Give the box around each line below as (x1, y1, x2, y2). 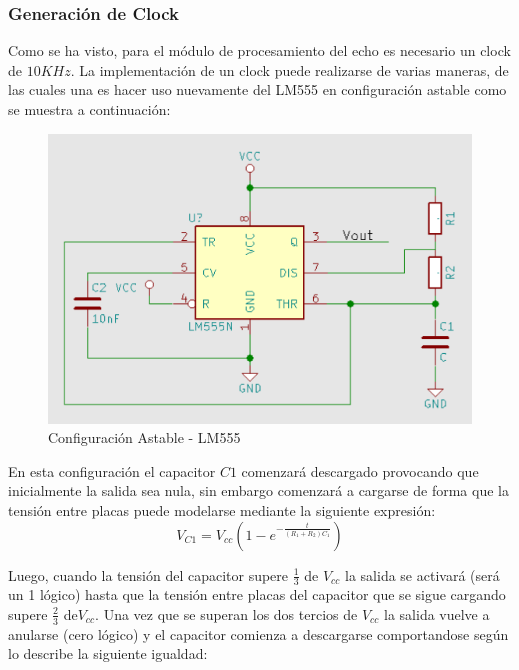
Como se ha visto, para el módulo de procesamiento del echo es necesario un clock (8, 40, 511, 61)
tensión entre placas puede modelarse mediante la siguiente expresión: (8, 499, 436, 520)
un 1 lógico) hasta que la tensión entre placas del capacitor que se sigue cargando (8, 584, 506, 605)
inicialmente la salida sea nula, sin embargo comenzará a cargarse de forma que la (8, 480, 509, 501)
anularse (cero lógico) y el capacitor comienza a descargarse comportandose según (8, 623, 509, 644)
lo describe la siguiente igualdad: (8, 643, 208, 664)
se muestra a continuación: (8, 99, 171, 119)
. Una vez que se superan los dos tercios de (95, 603, 358, 624)
